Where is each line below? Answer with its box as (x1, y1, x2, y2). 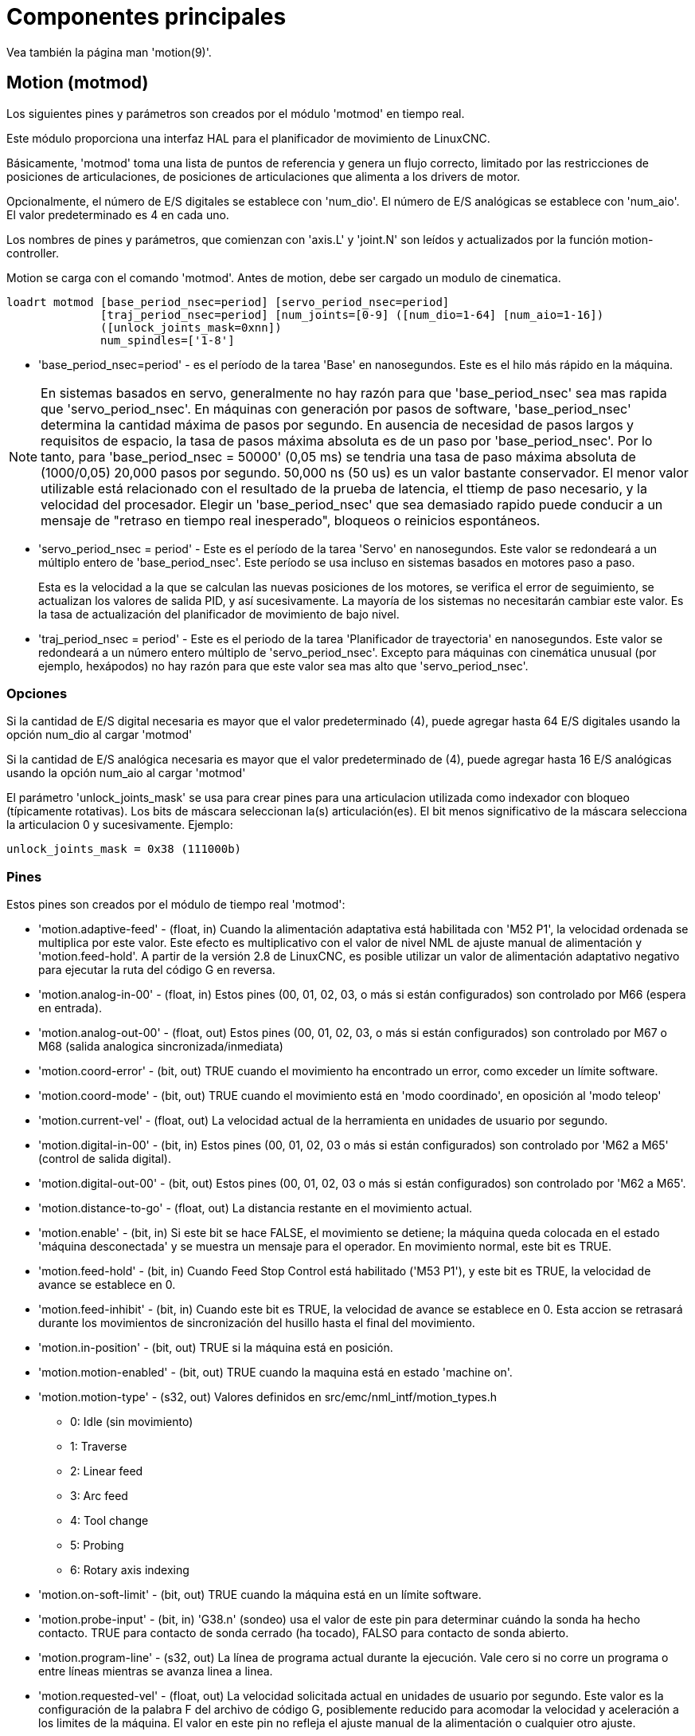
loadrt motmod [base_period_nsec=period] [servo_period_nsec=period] (6, 295, 450, 308)
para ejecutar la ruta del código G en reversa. (38, 963, 275, 977)
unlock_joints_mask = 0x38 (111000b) (6, 842, 242, 856)
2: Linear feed (70, 1464, 143, 1479)
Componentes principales (6, 3, 287, 30)
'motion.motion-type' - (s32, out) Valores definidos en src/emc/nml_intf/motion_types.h (38, 1390, 498, 1404)
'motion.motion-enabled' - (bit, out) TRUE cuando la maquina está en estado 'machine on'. (38, 1365, 513, 1380)
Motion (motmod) (6, 73, 149, 93)
